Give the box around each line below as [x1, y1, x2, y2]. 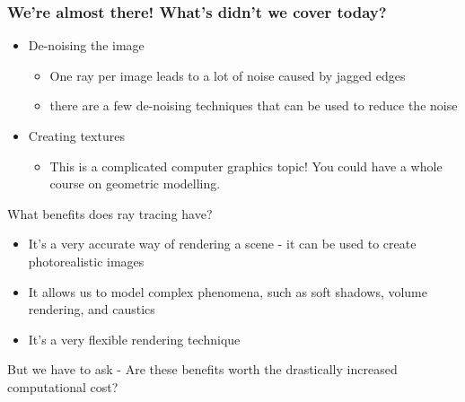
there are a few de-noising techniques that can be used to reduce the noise [49, 96, 458, 115]
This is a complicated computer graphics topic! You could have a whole [49, 156, 443, 175]
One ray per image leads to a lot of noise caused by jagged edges [49, 66, 406, 84]
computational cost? [7, 377, 118, 396]
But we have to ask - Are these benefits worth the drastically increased [7, 360, 398, 379]
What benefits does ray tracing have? [7, 204, 213, 223]
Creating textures [28, 127, 125, 144]
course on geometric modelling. [49, 174, 221, 193]
